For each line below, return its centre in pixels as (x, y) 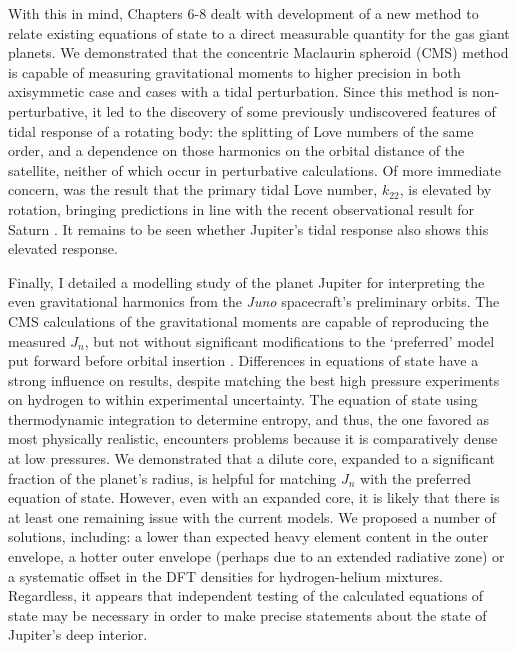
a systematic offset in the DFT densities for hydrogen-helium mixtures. (225, 575)
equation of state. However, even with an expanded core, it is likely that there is (254, 497)
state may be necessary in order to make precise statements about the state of (247, 614)
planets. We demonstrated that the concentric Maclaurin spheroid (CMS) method (258, 52)
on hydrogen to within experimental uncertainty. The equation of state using (243, 399)
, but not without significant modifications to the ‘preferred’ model (289, 340)
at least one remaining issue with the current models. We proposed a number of (252, 516)
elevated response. (63, 248)
